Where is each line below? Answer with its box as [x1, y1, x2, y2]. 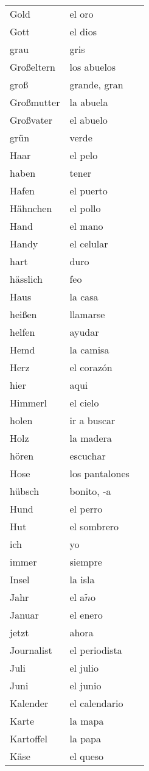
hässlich [10, 272, 43, 286]
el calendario [69, 696, 123, 710]
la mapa [69, 714, 104, 728]
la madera [69, 431, 112, 445]
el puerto [69, 183, 108, 197]
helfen [10, 325, 35, 339]
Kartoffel [10, 731, 47, 745]
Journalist [10, 643, 52, 657]
